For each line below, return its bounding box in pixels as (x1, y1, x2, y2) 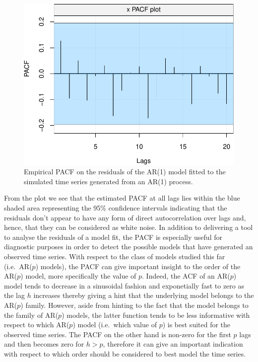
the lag (4, 290, 25, 300)
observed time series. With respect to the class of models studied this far (4, 251, 225, 262)
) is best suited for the (162, 319, 231, 330)
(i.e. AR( (4, 261, 32, 271)
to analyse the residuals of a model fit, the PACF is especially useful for (4, 231, 222, 242)
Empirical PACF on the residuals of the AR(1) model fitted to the (24, 166, 226, 177)
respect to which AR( (4, 319, 69, 330)
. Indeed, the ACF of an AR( (142, 271, 230, 281)
